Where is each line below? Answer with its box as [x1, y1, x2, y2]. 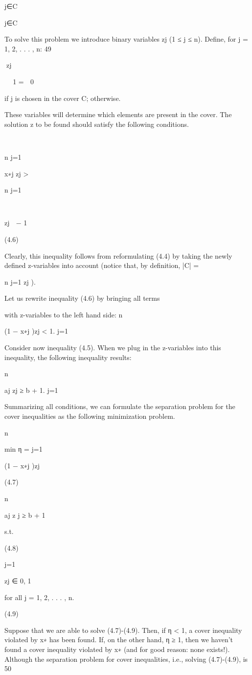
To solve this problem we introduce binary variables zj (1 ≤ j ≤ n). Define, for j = [4, 34, 248, 44]
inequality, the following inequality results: [4, 352, 132, 362]
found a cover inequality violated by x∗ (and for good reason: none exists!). [4, 644, 230, 654]
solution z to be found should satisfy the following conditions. [4, 119, 189, 129]
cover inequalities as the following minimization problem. [4, 411, 175, 421]
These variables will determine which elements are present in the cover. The [4, 109, 232, 120]
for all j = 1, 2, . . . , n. [4, 592, 74, 602]
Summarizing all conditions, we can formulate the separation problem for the [4, 401, 235, 411]
